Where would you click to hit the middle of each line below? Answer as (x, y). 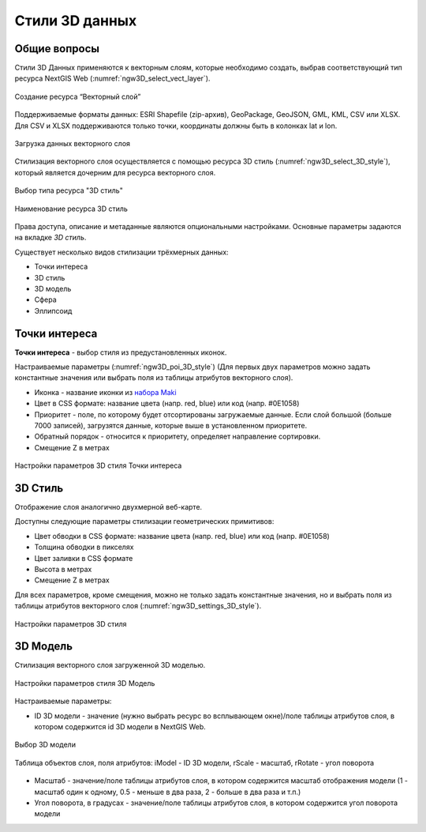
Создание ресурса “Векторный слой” (78, 96)
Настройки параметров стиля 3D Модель (85, 683)
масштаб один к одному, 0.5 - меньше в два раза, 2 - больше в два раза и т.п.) (168, 792)
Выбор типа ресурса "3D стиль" (69, 190)
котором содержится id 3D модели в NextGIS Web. (120, 727)
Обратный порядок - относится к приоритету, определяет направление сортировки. (177, 437)
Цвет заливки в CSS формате (84, 558)
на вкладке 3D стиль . (50, 238)
